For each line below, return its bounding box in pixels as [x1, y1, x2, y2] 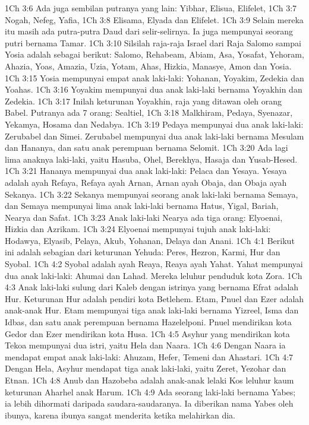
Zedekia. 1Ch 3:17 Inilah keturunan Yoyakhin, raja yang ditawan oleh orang [5, 94, 282, 107]
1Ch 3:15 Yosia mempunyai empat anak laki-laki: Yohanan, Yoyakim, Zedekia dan [5, 71, 304, 84]
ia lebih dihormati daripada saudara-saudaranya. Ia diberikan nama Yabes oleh [5, 397, 294, 410]
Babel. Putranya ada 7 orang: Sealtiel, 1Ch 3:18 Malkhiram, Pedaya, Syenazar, [5, 106, 293, 119]
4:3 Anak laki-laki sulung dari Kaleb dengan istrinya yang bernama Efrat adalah [5, 281, 299, 293]
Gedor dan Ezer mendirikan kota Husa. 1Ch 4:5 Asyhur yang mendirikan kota [5, 327, 290, 340]
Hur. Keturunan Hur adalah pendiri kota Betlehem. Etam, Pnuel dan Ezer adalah [5, 292, 304, 305]
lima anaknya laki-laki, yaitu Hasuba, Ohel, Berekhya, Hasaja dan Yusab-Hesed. [5, 153, 298, 165]
